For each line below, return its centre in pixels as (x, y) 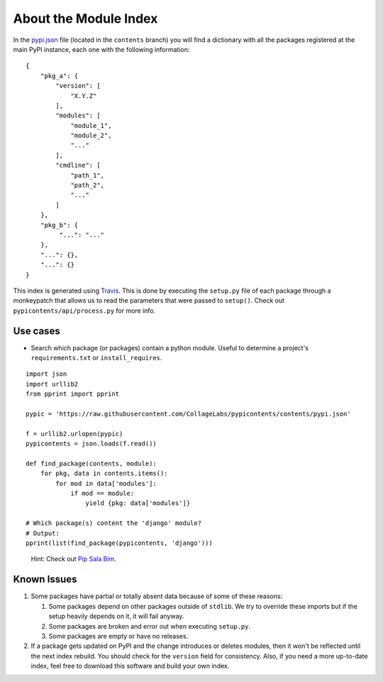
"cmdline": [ (78, 166)
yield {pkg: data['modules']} (138, 503)
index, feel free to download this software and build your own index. (130, 666)
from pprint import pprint (73, 394)
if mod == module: (102, 493)
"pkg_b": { (59, 225)
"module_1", (91, 125)
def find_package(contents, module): (91, 463)
